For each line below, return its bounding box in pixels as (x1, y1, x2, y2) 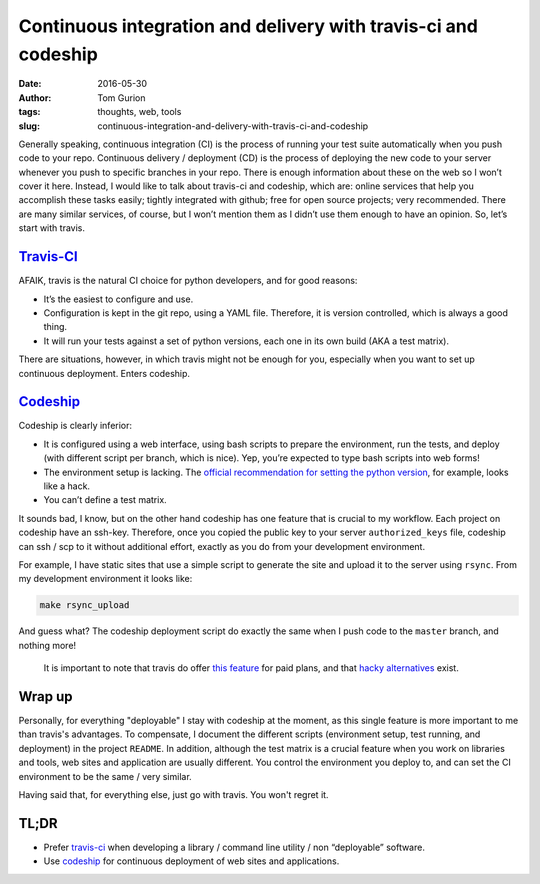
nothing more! (18, 639, 77, 651)
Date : (18, 78, 42, 90)
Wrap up (18, 688, 74, 705)
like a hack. (43, 480, 90, 492)
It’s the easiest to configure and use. (43, 293, 194, 305)
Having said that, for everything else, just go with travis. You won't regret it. (18, 788, 329, 800)
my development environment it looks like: (18, 573, 193, 585)
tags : (18, 106, 41, 118)
